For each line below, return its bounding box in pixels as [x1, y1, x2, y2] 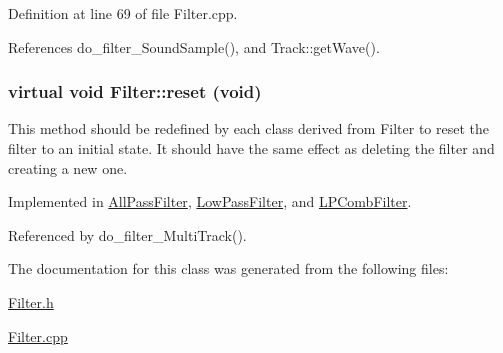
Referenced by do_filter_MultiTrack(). [8, 224, 247, 245]
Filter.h [8, 291, 54, 312]
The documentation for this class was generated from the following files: [8, 258, 449, 279]
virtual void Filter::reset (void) [8, 79, 262, 104]
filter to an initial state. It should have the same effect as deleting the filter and [8, 138, 495, 158]
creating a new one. [8, 157, 128, 178]
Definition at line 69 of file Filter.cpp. [8, 3, 238, 23]
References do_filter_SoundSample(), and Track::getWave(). [8, 36, 380, 57]
